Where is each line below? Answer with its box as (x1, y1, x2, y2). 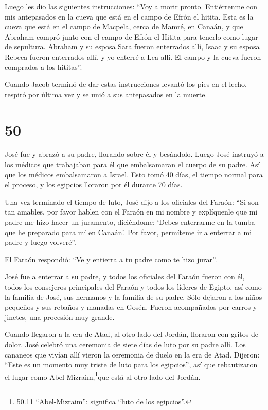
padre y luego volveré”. (5, 237, 76, 247)
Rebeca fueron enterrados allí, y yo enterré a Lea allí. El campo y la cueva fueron (5, 51, 261, 62)
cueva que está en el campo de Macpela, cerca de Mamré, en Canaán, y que (5, 21, 243, 32)
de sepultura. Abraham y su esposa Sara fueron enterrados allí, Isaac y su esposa (5, 41, 260, 52)
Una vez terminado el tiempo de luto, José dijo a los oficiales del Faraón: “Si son (5, 196, 259, 207)
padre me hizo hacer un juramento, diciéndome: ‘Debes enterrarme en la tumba (5, 217, 255, 227)
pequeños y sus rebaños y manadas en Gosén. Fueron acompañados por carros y (5, 301, 257, 312)
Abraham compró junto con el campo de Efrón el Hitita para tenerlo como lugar (5, 31, 258, 42)
